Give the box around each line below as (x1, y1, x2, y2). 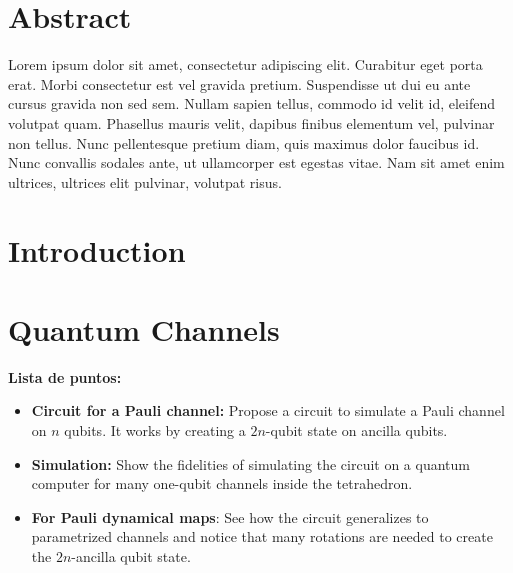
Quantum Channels (8, 308, 280, 349)
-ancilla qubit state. (71, 545, 191, 566)
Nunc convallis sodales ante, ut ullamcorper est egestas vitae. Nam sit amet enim (8, 152, 505, 173)
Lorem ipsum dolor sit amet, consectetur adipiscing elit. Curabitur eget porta (8, 54, 483, 75)
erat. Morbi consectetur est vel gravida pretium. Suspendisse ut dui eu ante (8, 73, 471, 94)
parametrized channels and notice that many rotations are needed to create (31, 526, 493, 547)
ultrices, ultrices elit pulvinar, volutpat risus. (8, 171, 282, 192)
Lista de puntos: (8, 366, 122, 387)
